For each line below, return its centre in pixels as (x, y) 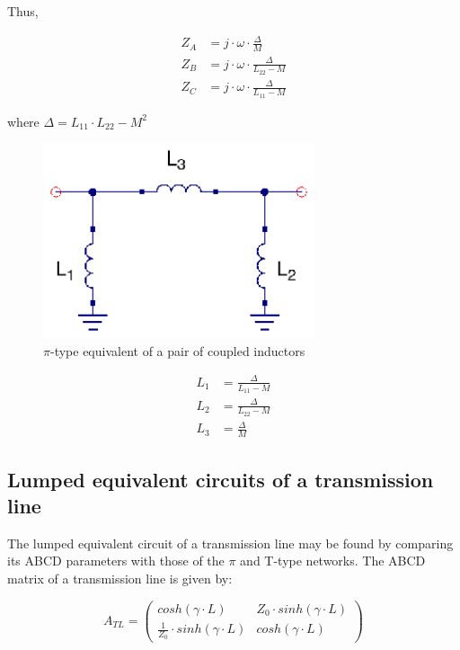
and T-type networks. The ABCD (333, 561)
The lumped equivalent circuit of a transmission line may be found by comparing (230, 543)
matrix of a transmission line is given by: (120, 579)
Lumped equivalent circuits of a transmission (221, 479)
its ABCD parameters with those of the (116, 561)
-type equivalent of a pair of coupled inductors (177, 350)
